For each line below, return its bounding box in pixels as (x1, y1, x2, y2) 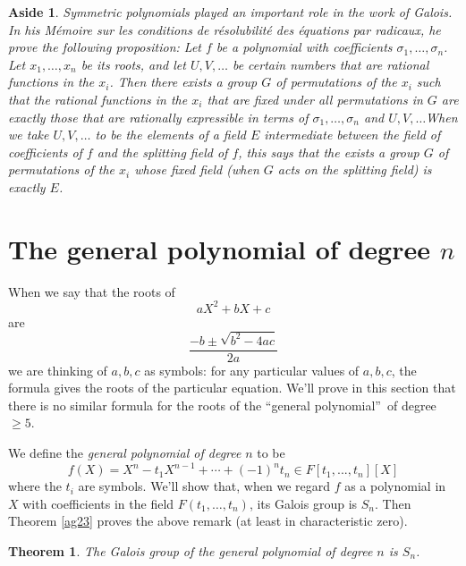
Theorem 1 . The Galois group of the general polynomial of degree (8, 541, 373, 560)
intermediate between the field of (264, 125, 441, 144)
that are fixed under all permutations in (207, 89, 423, 108)
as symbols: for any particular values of (144, 360, 360, 379)
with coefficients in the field (22, 494, 174, 512)
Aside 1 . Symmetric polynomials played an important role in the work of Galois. (8, 3, 453, 21)
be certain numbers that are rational (232, 55, 429, 73)
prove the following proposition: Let (8, 38, 201, 56)
